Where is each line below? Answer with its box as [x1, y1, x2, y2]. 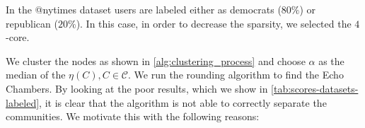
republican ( [6, 16, 58, 30]
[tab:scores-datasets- [271, 81, 359, 95]
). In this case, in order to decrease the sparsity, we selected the [76, 16, 352, 30]
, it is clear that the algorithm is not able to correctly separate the [39, 95, 327, 110]
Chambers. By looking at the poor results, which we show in [6, 81, 268, 95]
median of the [6, 67, 66, 82]
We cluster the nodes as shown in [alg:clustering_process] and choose [6, 53, 306, 68]
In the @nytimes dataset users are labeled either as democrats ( [6, 2, 282, 16]
